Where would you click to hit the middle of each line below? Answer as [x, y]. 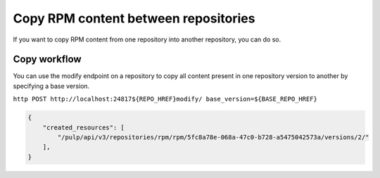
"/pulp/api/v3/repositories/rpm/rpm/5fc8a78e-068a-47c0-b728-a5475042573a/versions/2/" [213, 137]
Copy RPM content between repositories [134, 18]
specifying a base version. [51, 86]
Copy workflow [47, 59]
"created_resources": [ [83, 127]
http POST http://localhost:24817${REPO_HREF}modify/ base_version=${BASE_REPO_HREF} [165, 99]
